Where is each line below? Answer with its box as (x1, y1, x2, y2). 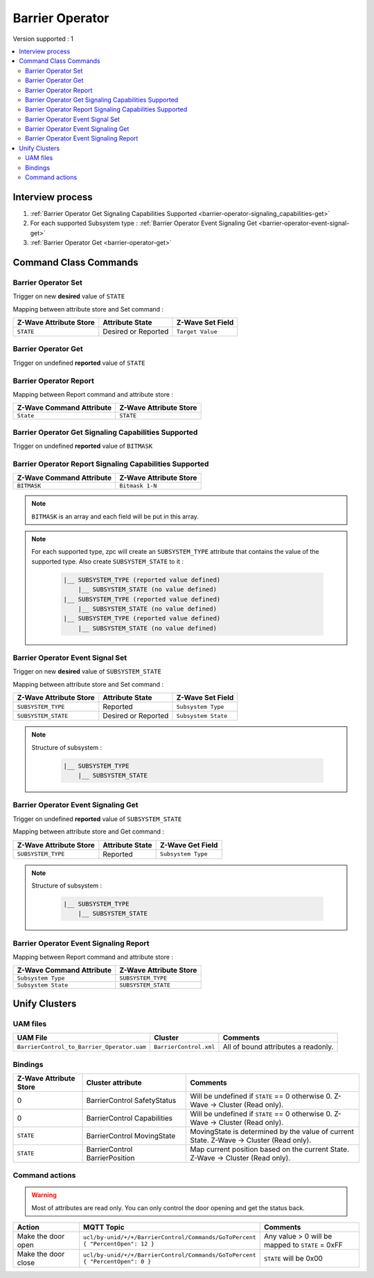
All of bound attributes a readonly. (222, 1042, 334, 1052)
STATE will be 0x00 (263, 1254, 323, 1263)
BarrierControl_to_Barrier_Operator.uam (17, 1043, 147, 1050)
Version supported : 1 (12, 35, 74, 43)
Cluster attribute (86, 1077, 142, 1087)
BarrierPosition (86, 1153, 135, 1162)
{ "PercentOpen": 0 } (83, 1258, 152, 1266)
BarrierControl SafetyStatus (86, 1095, 177, 1105)
